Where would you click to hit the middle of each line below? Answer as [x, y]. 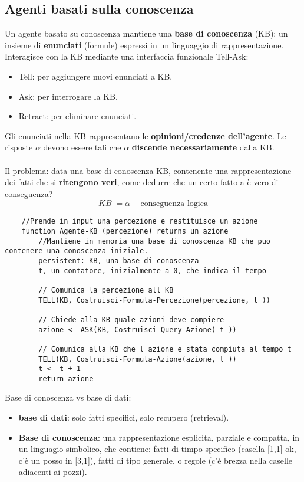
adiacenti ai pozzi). [53, 472]
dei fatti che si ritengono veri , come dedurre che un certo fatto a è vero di [142, 182]
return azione [66, 378]
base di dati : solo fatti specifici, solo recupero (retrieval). [124, 417]
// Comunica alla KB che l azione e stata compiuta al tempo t [165, 349]
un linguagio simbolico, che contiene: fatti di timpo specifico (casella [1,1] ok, [157, 449]
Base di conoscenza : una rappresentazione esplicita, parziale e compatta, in [159, 437]
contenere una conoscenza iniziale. [77, 251]
